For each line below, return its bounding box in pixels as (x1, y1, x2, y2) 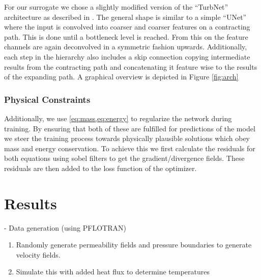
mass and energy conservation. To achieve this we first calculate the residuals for (4, 143, 255, 153)
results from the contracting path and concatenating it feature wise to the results (4, 61, 257, 72)
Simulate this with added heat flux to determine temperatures (16, 266, 210, 277)
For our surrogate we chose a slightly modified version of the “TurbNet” (4, 2, 228, 12)
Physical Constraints (4, 93, 91, 105)
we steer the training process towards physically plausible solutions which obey (4, 133, 250, 144)
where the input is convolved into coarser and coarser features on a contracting (4, 21, 250, 32)
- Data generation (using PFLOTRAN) (4, 222, 126, 233)
